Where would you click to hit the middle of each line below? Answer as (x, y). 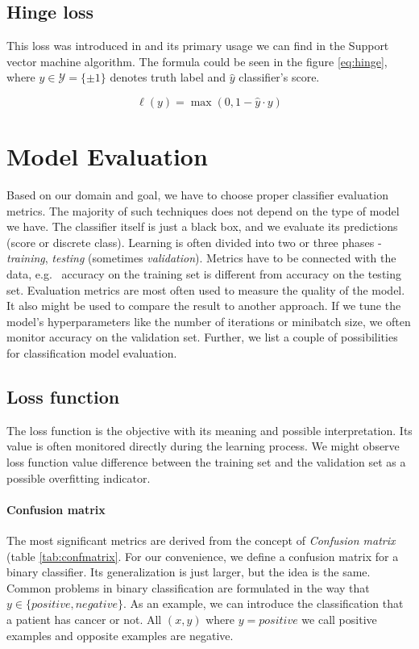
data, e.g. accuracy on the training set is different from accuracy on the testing (204, 274)
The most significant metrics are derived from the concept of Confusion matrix (201, 540)
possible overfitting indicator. (79, 477)
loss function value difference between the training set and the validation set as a (206, 462)
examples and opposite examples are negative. (120, 635)
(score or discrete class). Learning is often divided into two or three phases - (194, 242)
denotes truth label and (168, 77)
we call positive (339, 619)
